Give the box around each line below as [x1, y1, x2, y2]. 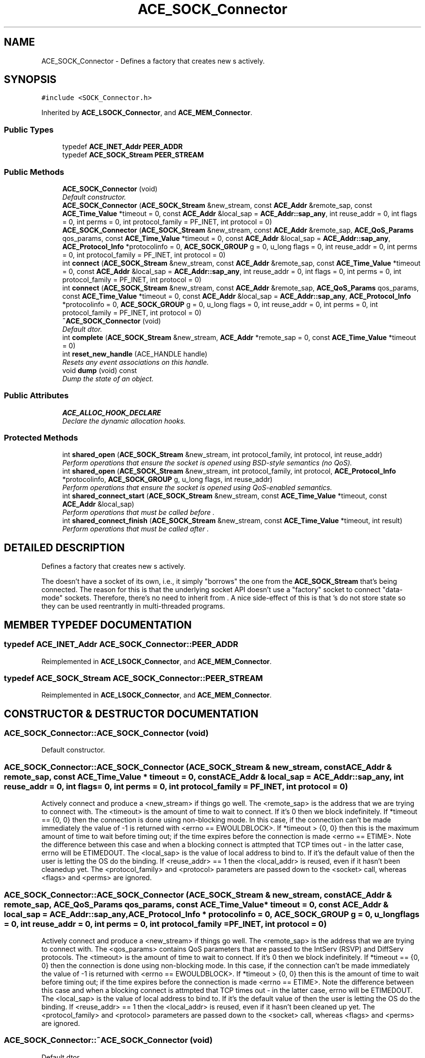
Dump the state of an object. [62, 374, 154, 383]
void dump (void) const [62, 366, 137, 375]
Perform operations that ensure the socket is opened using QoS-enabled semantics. [62, 483, 332, 492]
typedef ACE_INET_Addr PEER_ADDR [62, 142, 183, 151]
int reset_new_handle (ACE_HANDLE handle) [62, 349, 208, 358]
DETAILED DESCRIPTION [4, 541, 125, 554]
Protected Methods [4, 433, 78, 443]
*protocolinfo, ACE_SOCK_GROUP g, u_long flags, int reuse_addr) [62, 475, 273, 484]
